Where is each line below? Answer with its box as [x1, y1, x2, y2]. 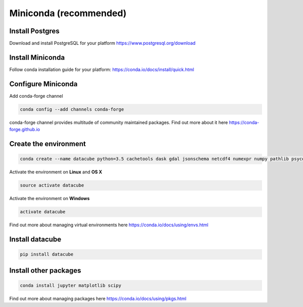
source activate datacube [20, 182, 84, 189]
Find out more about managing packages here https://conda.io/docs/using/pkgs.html [9, 295, 187, 301]
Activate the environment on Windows [9, 196, 90, 202]
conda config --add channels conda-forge [20, 106, 124, 112]
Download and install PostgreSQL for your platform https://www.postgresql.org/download [9, 40, 196, 46]
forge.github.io [9, 127, 40, 133]
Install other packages [9, 266, 81, 275]
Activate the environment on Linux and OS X [9, 169, 103, 175]
